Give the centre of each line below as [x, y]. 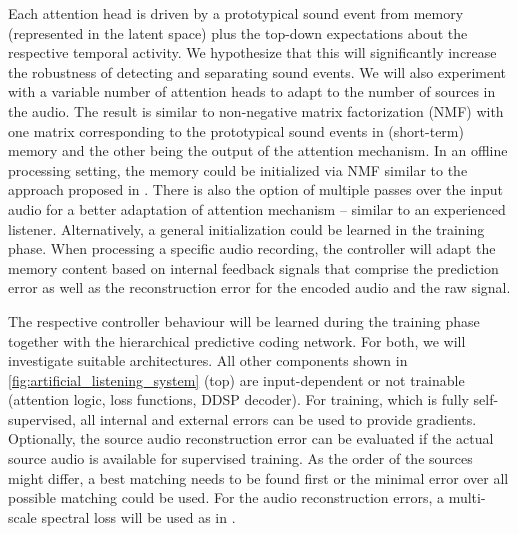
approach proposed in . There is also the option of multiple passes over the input [255, 189]
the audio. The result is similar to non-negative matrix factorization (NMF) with [256, 110]
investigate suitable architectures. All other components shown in [208, 360]
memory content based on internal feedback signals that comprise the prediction [253, 267]
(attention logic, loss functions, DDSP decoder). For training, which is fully [238, 399]
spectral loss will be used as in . [138, 516]
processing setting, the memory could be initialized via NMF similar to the [238, 169]
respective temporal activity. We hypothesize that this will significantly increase [252, 52]
